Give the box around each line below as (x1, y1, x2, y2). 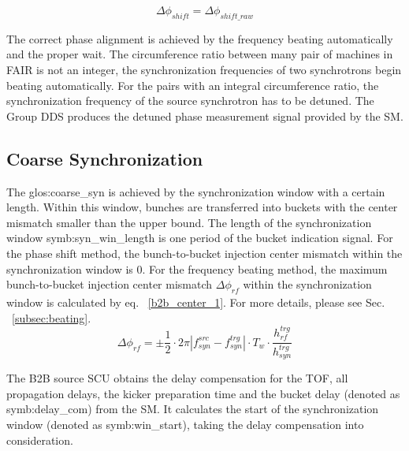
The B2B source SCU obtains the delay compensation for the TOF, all (6, 370, 348, 386)
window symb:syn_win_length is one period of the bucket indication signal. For (6, 229, 393, 246)
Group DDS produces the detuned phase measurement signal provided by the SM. (6, 107, 403, 124)
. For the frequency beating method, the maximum (142, 260, 388, 277)
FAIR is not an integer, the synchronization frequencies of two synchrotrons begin (6, 61, 402, 77)
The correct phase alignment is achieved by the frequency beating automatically (6, 30, 393, 47)
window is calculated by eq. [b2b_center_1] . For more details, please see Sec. (6, 293, 385, 310)
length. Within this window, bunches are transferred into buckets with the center (6, 199, 398, 215)
